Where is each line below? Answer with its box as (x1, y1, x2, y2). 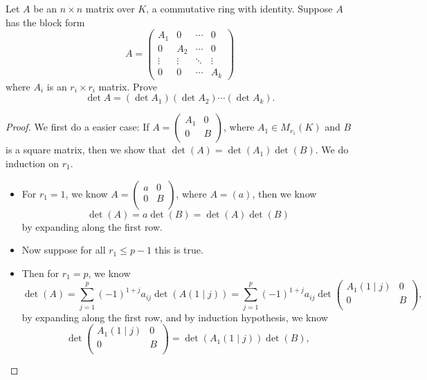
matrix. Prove (98, 79, 157, 93)
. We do (315, 142, 349, 157)
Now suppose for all (21, 243, 106, 257)
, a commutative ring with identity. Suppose (146, 1, 333, 15)
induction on (6, 155, 60, 170)
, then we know (252, 186, 317, 200)
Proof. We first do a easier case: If (6, 120, 149, 134)
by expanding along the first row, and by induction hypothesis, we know (21, 310, 328, 324)
